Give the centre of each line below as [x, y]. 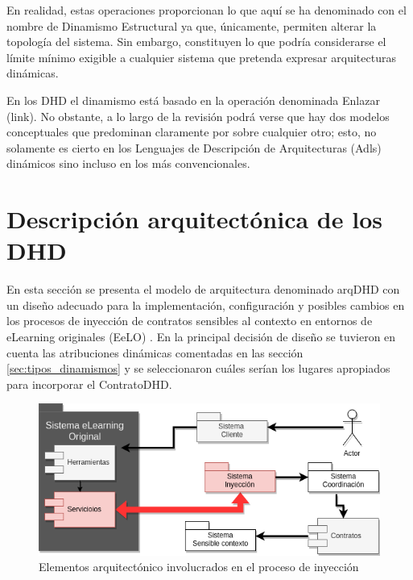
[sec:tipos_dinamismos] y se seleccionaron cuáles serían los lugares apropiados [198, 368]
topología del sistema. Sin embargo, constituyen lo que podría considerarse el [196, 42]
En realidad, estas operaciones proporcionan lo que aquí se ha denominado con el [206, 10]
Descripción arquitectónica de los [194, 219]
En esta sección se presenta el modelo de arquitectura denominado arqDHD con [203, 289]
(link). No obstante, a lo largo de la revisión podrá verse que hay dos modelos [198, 116]
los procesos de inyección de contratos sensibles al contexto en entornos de [190, 321]
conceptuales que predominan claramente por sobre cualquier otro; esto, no [192, 132]
